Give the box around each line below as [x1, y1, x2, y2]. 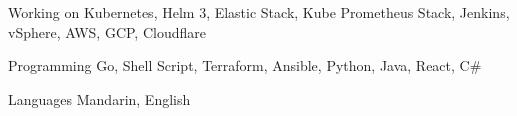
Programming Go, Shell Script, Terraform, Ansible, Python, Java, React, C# [8, 55, 482, 76]
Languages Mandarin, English [8, 88, 191, 109]
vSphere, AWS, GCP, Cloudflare [8, 21, 206, 42]
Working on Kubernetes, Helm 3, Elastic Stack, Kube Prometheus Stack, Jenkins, [8, 2, 510, 22]
